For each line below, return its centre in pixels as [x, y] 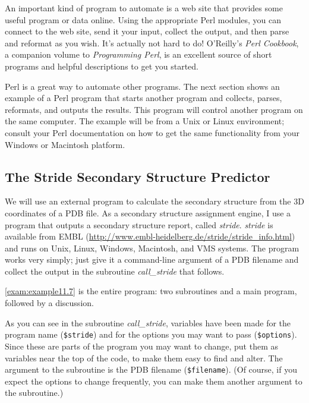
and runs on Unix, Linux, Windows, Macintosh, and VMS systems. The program [152, 248]
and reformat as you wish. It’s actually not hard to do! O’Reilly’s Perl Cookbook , [152, 42]
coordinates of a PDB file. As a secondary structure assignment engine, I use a [148, 212]
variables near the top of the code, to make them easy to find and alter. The [144, 358]
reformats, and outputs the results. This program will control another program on [154, 109]
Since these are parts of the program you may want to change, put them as [142, 346]
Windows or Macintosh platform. [65, 144]
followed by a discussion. [49, 303]
